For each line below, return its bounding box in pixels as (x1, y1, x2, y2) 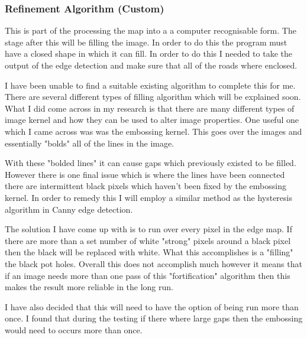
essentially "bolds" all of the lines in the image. (5, 136, 174, 149)
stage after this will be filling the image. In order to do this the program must (5, 35, 287, 48)
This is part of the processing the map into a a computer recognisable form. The (5, 24, 296, 37)
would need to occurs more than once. (5, 323, 143, 336)
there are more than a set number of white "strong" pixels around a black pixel (5, 234, 291, 246)
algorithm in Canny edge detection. (5, 203, 133, 215)
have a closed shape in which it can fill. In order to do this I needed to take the (5, 47, 292, 60)
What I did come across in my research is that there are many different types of (5, 102, 295, 114)
